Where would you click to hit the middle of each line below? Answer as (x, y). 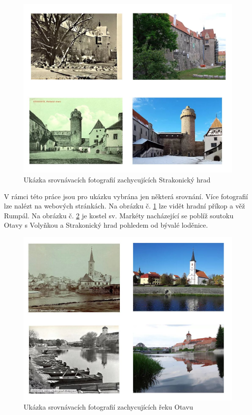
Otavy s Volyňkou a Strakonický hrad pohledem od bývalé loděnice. (106, 225)
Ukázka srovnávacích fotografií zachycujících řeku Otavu (109, 407)
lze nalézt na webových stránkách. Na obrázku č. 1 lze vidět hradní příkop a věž (125, 206)
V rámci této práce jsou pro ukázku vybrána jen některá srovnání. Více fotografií (126, 196)
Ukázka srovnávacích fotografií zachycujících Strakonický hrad (117, 179)
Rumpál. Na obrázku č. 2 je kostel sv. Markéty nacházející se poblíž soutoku (119, 215)
